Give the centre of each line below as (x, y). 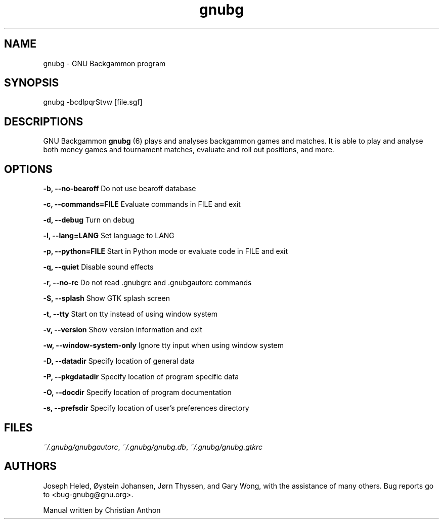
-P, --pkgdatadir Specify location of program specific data (141, 377)
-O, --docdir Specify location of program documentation (137, 393)
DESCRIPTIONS (44, 121)
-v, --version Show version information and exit (123, 330)
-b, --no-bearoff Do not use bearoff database (120, 189)
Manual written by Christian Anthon (102, 510)
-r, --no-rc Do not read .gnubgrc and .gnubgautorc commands (147, 283)
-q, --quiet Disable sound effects (98, 267)
